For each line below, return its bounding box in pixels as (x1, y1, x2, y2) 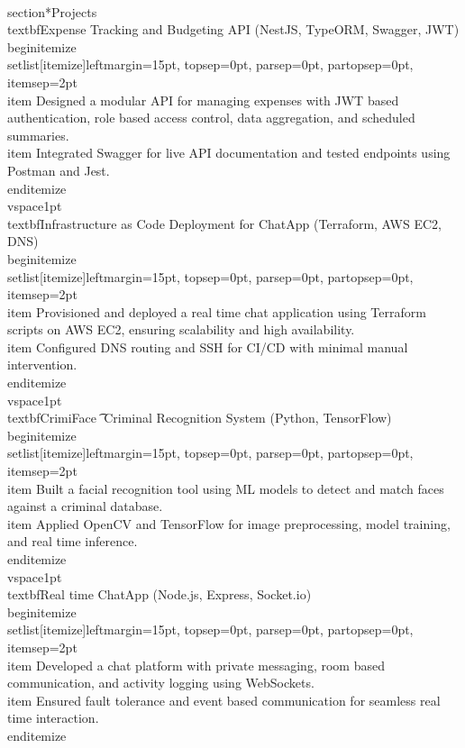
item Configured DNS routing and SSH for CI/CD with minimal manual (7, 337, 408, 356)
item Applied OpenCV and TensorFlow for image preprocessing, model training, (7, 514, 451, 533)
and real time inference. (7, 532, 138, 551)
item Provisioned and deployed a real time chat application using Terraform (7, 302, 426, 321)
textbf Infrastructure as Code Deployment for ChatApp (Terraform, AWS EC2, (7, 214, 442, 233)
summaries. (7, 125, 69, 144)
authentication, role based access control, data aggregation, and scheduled (7, 108, 415, 127)
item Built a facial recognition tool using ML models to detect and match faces (7, 479, 444, 497)
